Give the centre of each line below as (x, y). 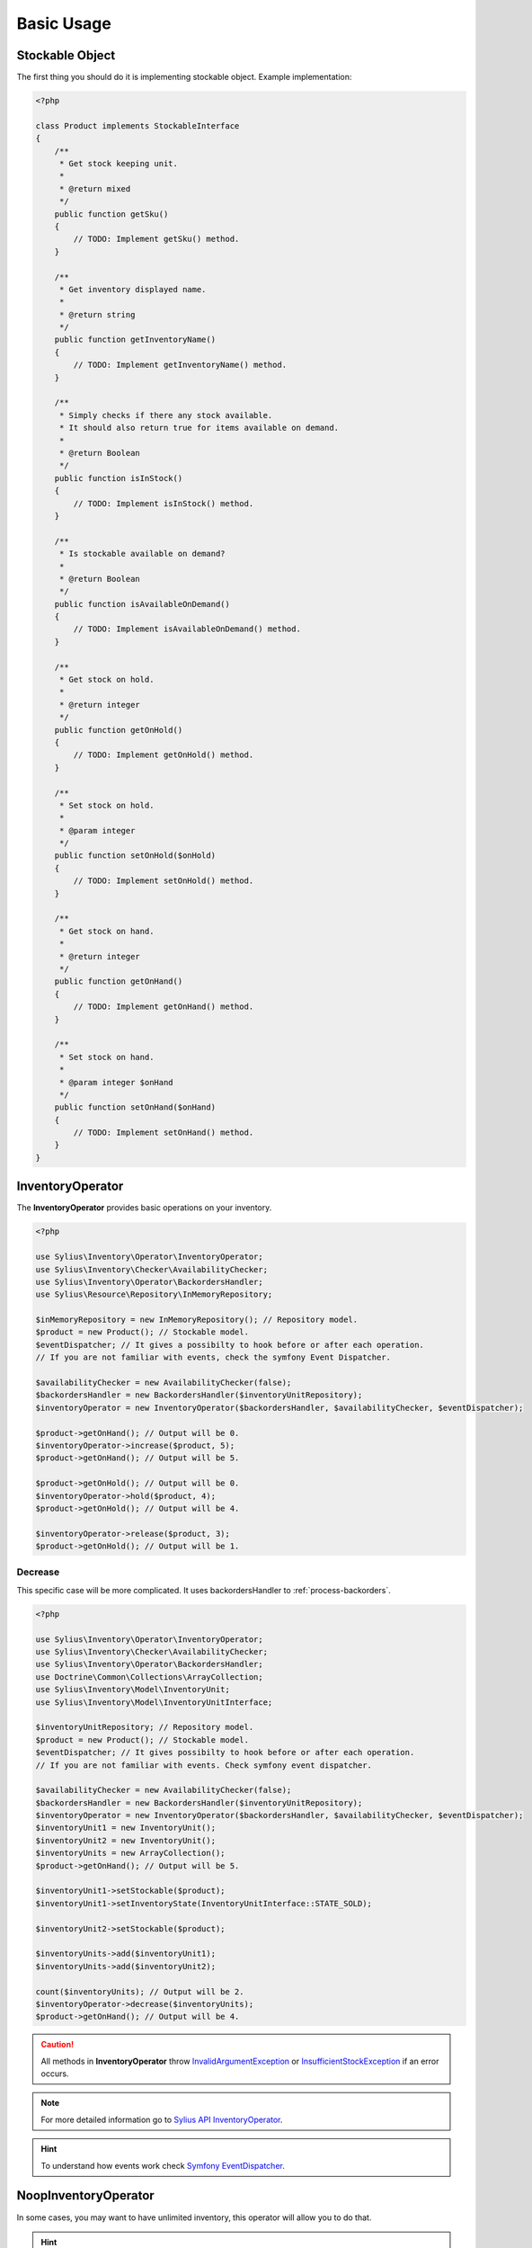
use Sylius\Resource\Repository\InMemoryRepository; (154, 1294)
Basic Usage (64, 23)
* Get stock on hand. (106, 931)
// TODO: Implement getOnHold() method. (164, 755)
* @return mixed (95, 188)
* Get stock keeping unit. (119, 163)
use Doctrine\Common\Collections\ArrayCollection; (150, 1677)
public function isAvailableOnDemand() (142, 604)
